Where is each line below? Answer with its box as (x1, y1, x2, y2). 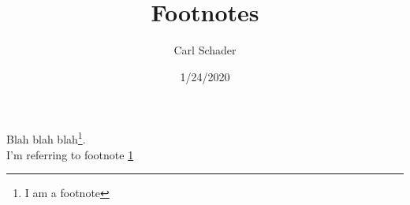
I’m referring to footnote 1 (6, 146, 134, 162)
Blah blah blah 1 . (6, 129, 86, 147)
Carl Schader (173, 42, 237, 58)
